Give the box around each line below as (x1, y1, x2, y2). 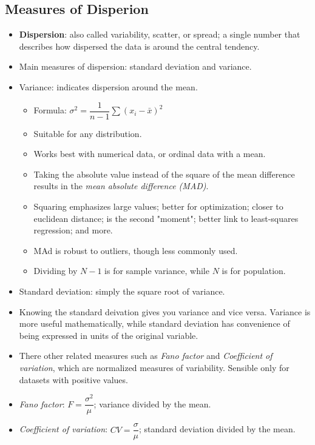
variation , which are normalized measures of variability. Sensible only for (19, 361, 290, 373)
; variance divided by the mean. (93, 397, 211, 410)
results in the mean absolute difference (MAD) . (33, 179, 209, 192)
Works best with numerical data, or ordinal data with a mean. (33, 147, 266, 160)
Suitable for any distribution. (33, 127, 142, 139)
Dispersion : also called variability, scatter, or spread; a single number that (19, 28, 300, 41)
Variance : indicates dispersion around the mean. (19, 80, 198, 93)
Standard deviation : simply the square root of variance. (19, 284, 225, 297)
